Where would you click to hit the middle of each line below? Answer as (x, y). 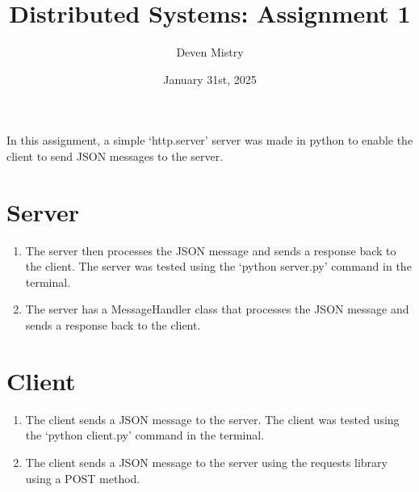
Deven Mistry (210, 52)
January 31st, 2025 (210, 79)
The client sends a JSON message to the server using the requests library (206, 462)
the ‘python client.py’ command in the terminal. (145, 435)
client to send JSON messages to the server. (115, 156)
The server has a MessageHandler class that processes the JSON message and (217, 309)
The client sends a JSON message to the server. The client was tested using (212, 419)
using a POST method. (83, 478)
